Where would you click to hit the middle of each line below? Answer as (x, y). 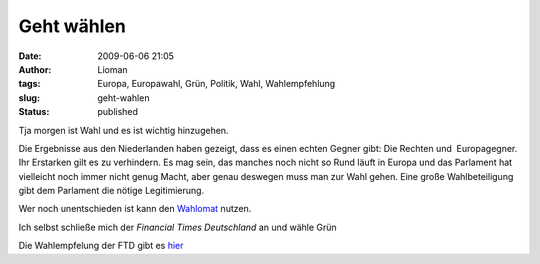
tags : (29, 84)
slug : (29, 97)
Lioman (113, 69)
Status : (34, 112)
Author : (35, 69)
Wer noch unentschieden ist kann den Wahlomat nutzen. (135, 209)
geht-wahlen (123, 97)
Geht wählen (72, 26)
